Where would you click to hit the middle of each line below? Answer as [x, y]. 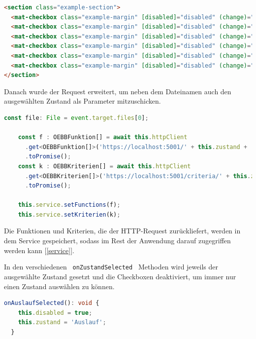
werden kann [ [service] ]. [39, 250]
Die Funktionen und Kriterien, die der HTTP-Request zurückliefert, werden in [122, 231]
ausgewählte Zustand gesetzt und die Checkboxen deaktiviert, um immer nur [120, 276]
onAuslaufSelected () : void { [52, 303]
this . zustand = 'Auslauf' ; [62, 322]
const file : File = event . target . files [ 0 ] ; [76, 118]
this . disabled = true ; [55, 313]
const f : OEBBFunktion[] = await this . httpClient [103, 137]
